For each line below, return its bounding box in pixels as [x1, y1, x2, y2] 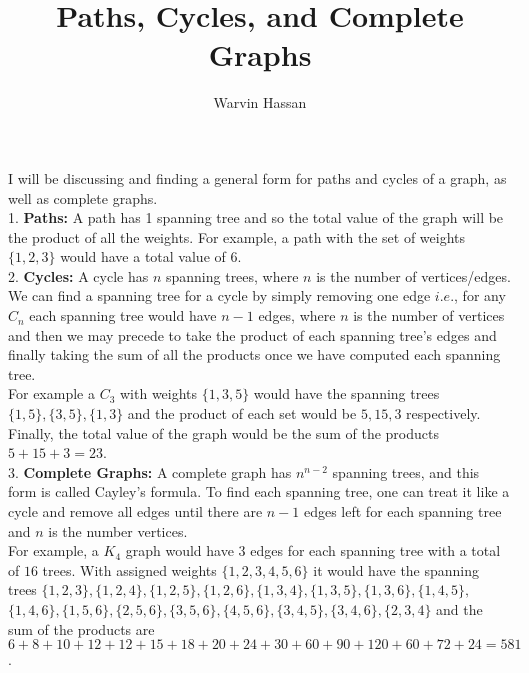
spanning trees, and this [332, 461, 480, 482]
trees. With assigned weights [42, 559, 217, 580]
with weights [119, 383, 198, 404]
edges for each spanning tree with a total [250, 540, 501, 561]
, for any [454, 285, 506, 306]
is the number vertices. [48, 520, 188, 541]
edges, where [258, 305, 336, 326]
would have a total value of [60, 246, 226, 267]
